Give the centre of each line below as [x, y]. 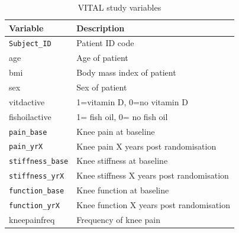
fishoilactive [30, 116]
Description [101, 27]
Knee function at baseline [123, 190]
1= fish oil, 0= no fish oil [122, 116]
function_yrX [34, 206]
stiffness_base [39, 162]
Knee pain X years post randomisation [146, 146]
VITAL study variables [119, 7]
